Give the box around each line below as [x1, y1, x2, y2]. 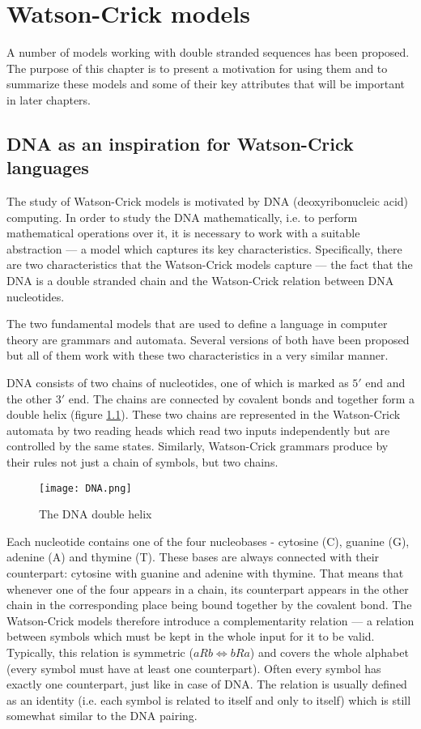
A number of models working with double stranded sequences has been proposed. [6, 44, 410, 61]
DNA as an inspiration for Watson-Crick [6, 130, 354, 156]
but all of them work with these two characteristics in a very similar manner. [6, 347, 389, 364]
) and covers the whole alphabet [249, 644, 409, 660]
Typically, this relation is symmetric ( [6, 644, 193, 660]
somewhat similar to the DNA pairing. [6, 707, 198, 724]
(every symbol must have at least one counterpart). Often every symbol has [6, 659, 381, 676]
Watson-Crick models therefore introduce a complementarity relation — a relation [6, 612, 415, 629]
